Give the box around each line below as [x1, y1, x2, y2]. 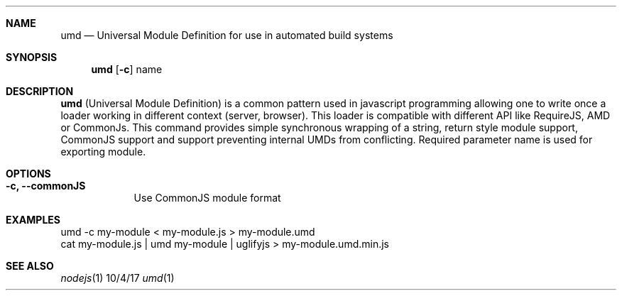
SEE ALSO [6, 260, 54, 272]
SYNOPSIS [6, 51, 58, 63]
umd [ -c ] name [91, 63, 163, 75]
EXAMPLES [6, 214, 60, 226]
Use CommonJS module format [133, 192, 281, 204]
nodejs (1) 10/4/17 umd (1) [60, 272, 175, 284]
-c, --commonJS [6, 180, 86, 192]
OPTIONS [6, 168, 51, 180]
